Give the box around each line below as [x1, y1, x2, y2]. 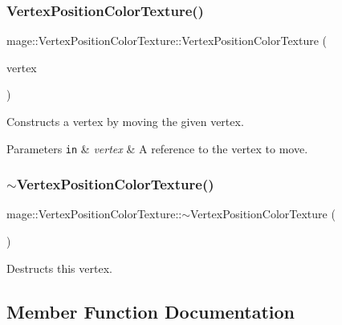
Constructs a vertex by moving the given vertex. [6, 113, 244, 129]
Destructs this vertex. [6, 259, 112, 276]
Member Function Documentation [6, 299, 295, 323]
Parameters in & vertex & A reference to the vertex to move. [6, 140, 308, 156]
